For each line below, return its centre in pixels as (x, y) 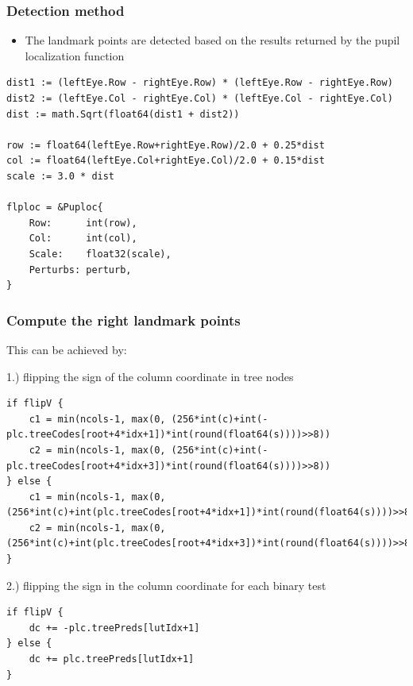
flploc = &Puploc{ (55, 208)
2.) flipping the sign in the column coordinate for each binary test (166, 585)
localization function (75, 55)
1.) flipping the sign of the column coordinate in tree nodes (150, 376)
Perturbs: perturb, (80, 270)
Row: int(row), (83, 223)
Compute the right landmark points (124, 320)
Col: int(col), (83, 239)
